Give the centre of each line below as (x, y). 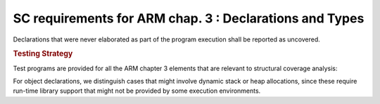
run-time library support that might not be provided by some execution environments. (137, 91)
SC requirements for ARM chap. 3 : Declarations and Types (189, 18)
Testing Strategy (43, 54)
